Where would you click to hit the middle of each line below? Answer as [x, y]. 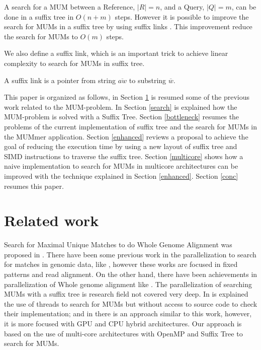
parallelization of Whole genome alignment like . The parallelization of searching [128, 284]
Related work [52, 220]
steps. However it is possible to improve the [182, 16]
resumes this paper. [34, 186]
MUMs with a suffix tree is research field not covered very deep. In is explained [126, 294]
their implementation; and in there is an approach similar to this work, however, [128, 313]
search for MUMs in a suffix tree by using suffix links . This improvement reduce [128, 26]
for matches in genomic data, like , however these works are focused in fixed [121, 264]
